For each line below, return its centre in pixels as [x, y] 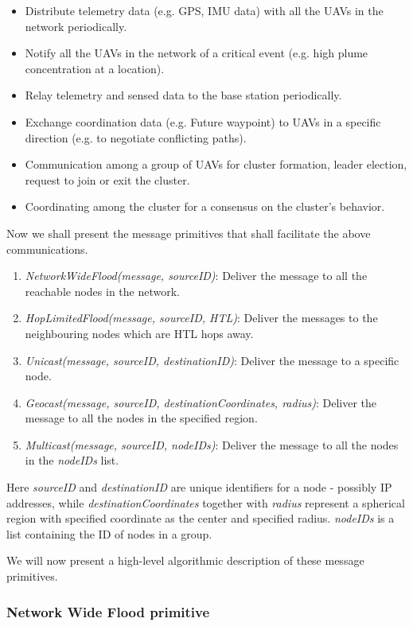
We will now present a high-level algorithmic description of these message [185, 560]
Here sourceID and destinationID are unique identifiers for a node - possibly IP [199, 487]
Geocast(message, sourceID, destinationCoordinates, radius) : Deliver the [201, 402]
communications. [47, 249]
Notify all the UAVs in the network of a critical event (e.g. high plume [197, 53]
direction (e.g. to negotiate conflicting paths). [136, 137]
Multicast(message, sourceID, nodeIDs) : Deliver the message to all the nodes [212, 444]
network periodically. [76, 26]
